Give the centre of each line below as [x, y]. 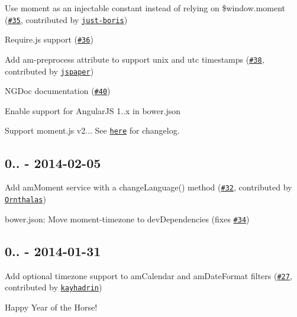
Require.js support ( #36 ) [49, 39]
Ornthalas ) [25, 198]
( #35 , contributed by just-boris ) [66, 19]
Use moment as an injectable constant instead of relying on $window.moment [145, 8]
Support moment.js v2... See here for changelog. [92, 130]
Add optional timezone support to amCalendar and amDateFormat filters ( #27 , [148, 275]
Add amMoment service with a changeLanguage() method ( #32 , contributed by [148, 187]
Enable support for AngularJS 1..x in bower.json [93, 110]
